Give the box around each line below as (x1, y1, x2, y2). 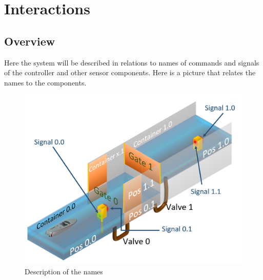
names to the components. (4, 77, 87, 88)
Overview (4, 33, 55, 49)
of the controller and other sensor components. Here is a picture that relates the (4, 67, 256, 78)
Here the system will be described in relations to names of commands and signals (4, 57, 259, 68)
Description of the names (25, 266, 103, 276)
